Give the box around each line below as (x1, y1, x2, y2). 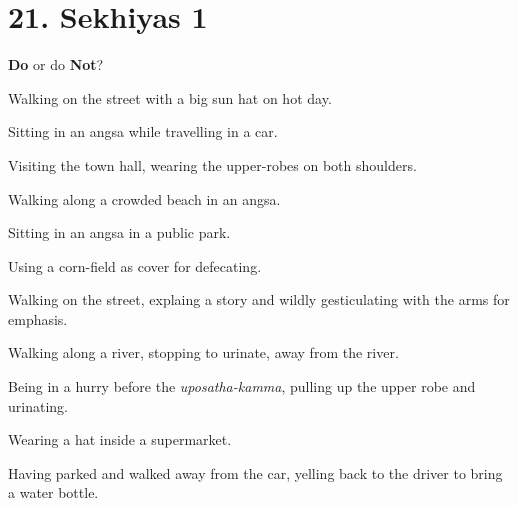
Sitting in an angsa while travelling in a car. (8, 121, 278, 142)
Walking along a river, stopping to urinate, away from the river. (8, 342, 399, 363)
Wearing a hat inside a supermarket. (8, 429, 232, 450)
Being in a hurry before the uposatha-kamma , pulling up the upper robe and (8, 376, 476, 397)
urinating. (8, 395, 68, 416)
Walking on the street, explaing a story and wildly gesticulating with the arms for (8, 289, 510, 310)
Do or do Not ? (8, 54, 104, 75)
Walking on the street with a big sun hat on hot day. (8, 87, 332, 108)
